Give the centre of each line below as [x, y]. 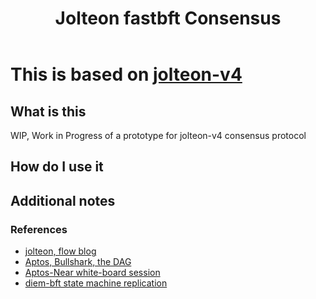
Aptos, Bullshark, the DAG [78, 262]
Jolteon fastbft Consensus [168, 18]
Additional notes [63, 200]
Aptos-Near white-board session [92, 273]
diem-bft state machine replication [96, 283]
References [39, 229]
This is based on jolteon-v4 [126, 74]
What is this [48, 111]
